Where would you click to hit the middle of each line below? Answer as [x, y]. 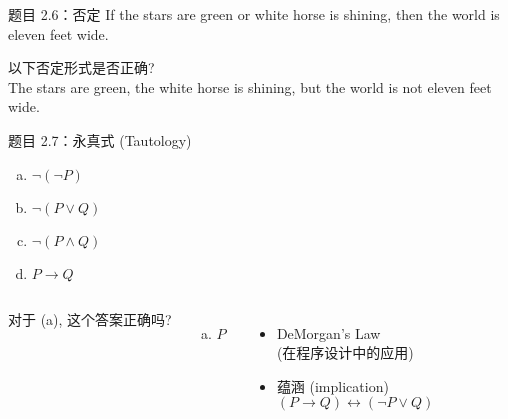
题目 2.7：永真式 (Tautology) [100, 139]
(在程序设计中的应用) [345, 352]
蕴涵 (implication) [332, 385]
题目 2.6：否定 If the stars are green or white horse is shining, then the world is [254, 14]
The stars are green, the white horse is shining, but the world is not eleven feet [250, 86]
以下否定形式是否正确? [81, 67]
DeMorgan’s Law [328, 332]
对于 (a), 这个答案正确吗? [90, 318]
